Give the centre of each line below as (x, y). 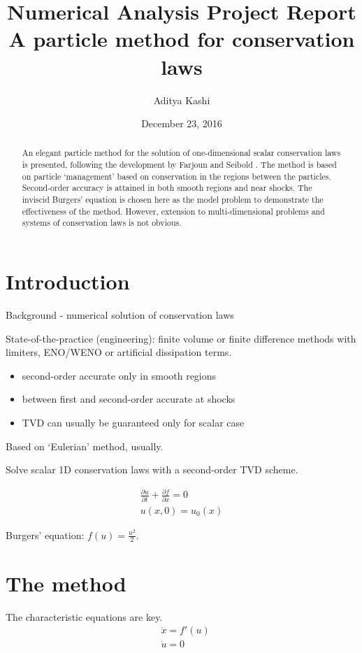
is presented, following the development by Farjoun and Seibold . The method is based (179, 165)
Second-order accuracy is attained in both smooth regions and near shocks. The (167, 188)
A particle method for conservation (182, 39)
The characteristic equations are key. (84, 616)
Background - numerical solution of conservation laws (120, 315)
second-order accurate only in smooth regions (119, 375)
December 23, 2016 (182, 123)
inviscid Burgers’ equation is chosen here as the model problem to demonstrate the (173, 200)
